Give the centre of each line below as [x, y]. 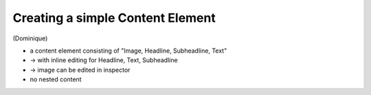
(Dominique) [30, 38]
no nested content [56, 79]
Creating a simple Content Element [114, 18]
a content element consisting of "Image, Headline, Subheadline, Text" [128, 51]
